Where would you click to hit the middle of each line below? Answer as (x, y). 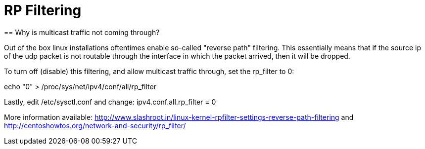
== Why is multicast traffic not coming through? (82, 32)
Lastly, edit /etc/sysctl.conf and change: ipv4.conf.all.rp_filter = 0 (110, 102)
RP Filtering (43, 10)
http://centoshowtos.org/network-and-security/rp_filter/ (95, 125)
